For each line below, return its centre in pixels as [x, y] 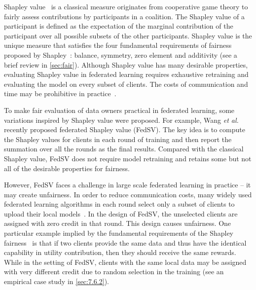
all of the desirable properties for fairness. [67, 168]
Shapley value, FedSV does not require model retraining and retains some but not [128, 158]
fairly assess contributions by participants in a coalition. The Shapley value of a [124, 16]
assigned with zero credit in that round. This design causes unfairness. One [118, 223]
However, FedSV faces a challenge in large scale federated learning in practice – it [128, 185]
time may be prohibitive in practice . [60, 93]
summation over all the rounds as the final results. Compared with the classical [124, 149]
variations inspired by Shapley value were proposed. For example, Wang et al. [121, 120]
